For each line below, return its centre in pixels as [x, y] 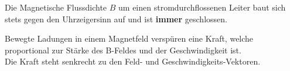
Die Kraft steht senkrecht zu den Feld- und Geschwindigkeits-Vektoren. [133, 61]
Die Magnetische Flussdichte [56, 7]
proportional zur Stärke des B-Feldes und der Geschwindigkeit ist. [123, 50]
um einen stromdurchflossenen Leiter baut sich [202, 7]
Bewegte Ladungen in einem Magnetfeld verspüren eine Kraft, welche [129, 38]
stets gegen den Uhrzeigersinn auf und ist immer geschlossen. [116, 18]
